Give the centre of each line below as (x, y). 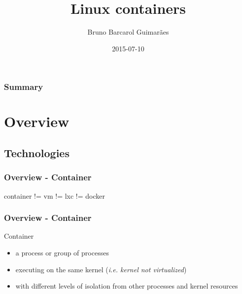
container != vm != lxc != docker (55, 195)
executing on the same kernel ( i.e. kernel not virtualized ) (101, 269)
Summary (24, 87)
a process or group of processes (62, 253)
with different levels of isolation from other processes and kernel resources (127, 286)
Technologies (37, 153)
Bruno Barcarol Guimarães (128, 32)
